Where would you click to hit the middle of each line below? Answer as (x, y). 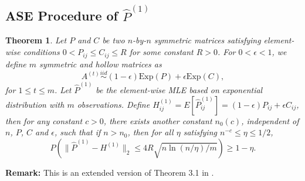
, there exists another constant (158, 120)
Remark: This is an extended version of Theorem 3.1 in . (110, 172)
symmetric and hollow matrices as (101, 64)
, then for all (150, 132)
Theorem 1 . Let (36, 40)
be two (113, 40)
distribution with (35, 104)
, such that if (77, 132)
